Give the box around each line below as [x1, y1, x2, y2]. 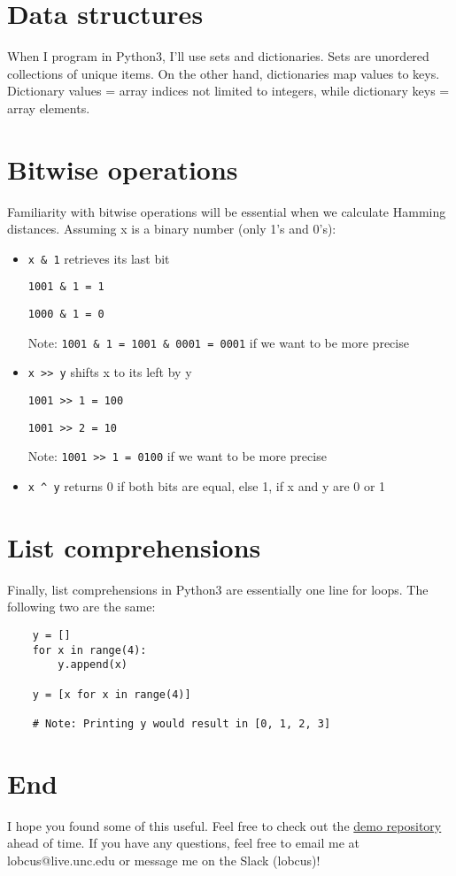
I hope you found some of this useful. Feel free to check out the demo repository [7, 816, 442, 834]
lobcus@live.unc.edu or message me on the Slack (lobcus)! [7, 850, 321, 869]
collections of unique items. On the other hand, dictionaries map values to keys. [7, 64, 440, 82]
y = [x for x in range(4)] [32, 688, 191, 701]
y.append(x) [58, 658, 128, 672]
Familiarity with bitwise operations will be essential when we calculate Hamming [7, 202, 446, 220]
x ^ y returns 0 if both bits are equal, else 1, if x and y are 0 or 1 [27, 477, 386, 496]
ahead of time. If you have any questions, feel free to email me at [7, 834, 359, 852]
